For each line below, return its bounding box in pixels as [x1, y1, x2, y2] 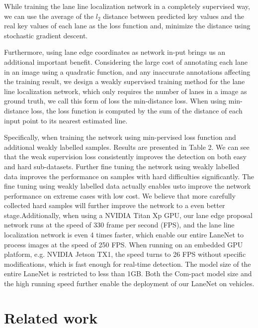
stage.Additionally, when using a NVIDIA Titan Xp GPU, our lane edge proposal [4, 210, 253, 220]
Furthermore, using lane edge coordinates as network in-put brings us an [4, 47, 225, 57]
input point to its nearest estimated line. [4, 115, 128, 125]
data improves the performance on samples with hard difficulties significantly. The [4, 171, 254, 181]
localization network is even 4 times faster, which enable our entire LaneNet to [4, 229, 244, 240]
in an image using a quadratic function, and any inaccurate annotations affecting [4, 66, 251, 77]
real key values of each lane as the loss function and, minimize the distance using [4, 20, 251, 31]
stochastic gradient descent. [4, 30, 88, 40]
